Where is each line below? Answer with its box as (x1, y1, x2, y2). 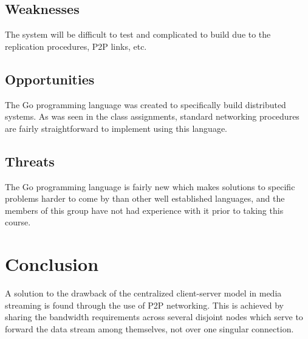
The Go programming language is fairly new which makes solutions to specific (5, 180, 295, 193)
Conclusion (5, 252, 99, 276)
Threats (5, 151, 55, 170)
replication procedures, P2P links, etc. (5, 39, 147, 52)
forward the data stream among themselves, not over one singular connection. (5, 322, 294, 335)
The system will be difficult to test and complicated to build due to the (5, 28, 271, 41)
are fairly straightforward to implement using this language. (5, 122, 228, 134)
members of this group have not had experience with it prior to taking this (5, 204, 284, 216)
